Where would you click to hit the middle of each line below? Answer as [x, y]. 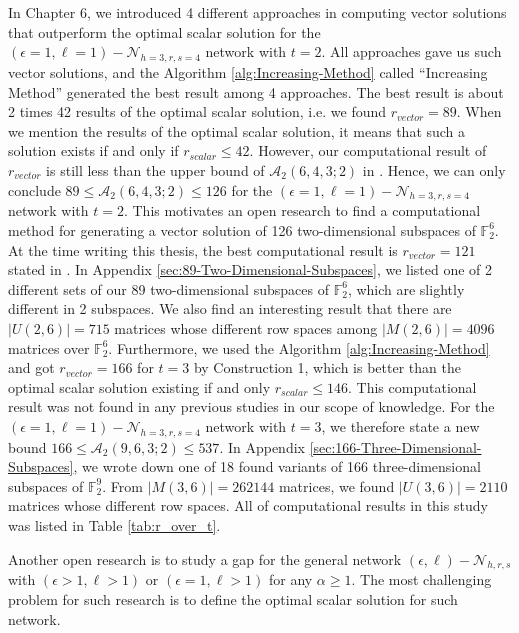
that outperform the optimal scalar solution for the [164, 31]
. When [479, 111]
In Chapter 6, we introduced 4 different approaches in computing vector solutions [257, 12]
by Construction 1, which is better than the [327, 367]
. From [122, 485]
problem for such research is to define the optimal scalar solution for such [233, 599]
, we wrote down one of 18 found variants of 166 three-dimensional [277, 466]
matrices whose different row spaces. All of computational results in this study [248, 505]
